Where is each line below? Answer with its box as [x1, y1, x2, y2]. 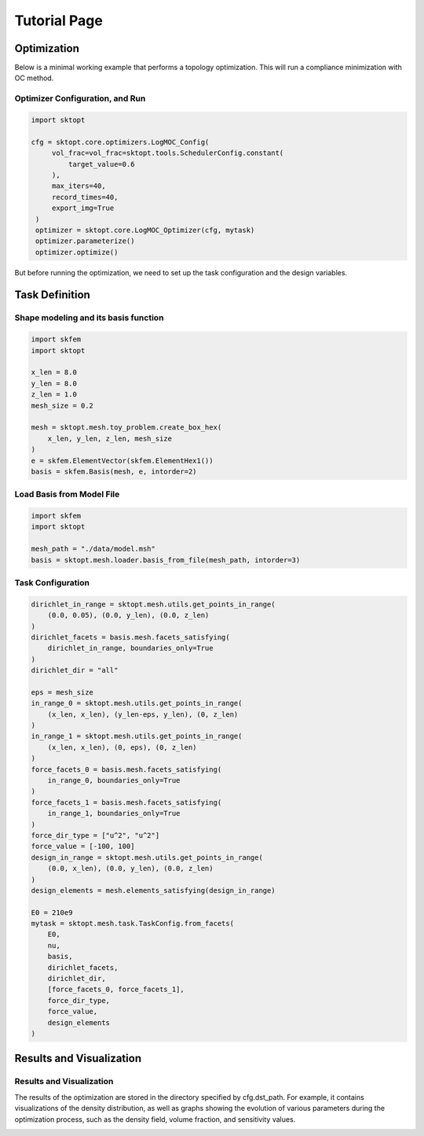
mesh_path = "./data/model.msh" [31, 544, 156, 554]
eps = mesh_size [31, 688, 94, 696]
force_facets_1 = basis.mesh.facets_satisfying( [31, 798, 222, 806]
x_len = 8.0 [31, 368, 78, 377]
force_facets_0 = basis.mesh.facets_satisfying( [31, 765, 222, 774]
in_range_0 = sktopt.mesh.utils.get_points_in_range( [31, 699, 243, 708]
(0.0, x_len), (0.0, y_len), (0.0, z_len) [47, 864, 214, 873]
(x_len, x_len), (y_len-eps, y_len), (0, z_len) [47, 710, 239, 719]
